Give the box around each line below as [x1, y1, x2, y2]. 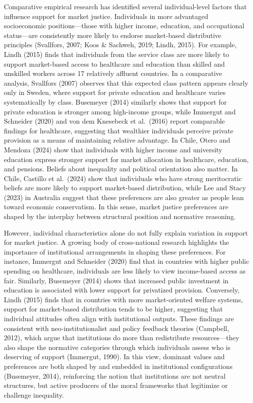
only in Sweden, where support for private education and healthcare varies [4, 87, 226, 97]
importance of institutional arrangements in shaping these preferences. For [4, 246, 226, 256]
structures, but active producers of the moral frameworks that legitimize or [4, 380, 228, 390]
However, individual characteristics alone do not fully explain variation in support [4, 227, 248, 238]
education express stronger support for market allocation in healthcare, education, [4, 154, 249, 164]
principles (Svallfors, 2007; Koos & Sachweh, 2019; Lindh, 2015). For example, [4, 39, 237, 50]
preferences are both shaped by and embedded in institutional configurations [4, 361, 233, 371]
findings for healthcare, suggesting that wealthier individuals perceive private [4, 125, 234, 135]
